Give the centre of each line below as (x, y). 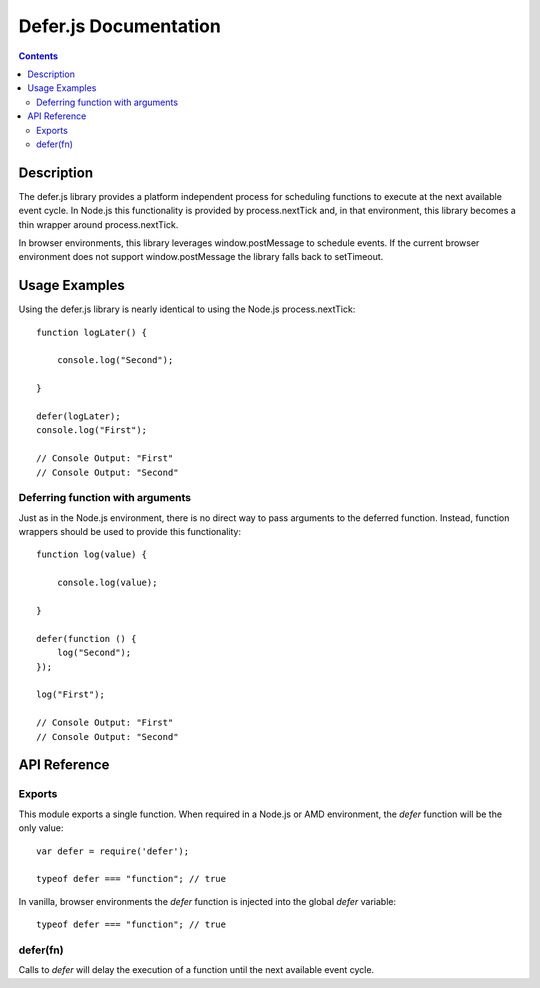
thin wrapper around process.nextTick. (98, 224)
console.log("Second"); (115, 360)
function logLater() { (92, 332)
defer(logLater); (78, 416)
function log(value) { (92, 554)
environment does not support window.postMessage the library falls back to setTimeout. (201, 257)
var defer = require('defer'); (113, 851)
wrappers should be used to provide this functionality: (130, 532)
